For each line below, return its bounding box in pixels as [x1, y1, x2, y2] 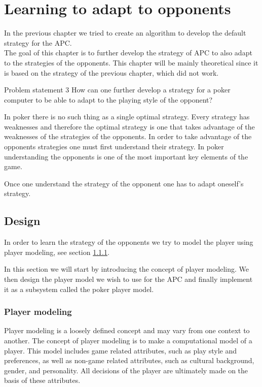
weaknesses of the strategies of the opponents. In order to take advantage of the [4, 131, 252, 142]
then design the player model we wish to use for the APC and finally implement [4, 274, 253, 284]
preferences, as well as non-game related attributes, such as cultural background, [4, 355, 254, 366]
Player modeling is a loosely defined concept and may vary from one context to [4, 325, 250, 336]
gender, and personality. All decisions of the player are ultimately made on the [4, 365, 248, 375]
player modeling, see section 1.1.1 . [4, 246, 109, 257]
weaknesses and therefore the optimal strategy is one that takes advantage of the [4, 121, 255, 132]
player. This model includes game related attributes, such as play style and [4, 345, 237, 356]
